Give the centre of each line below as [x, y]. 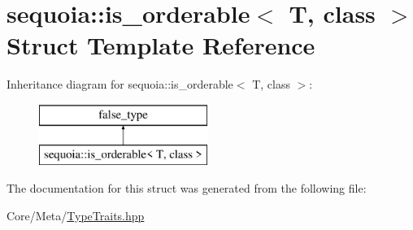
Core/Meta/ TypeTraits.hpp [76, 215]
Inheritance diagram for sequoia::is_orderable [120, 84]
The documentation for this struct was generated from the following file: [187, 188]
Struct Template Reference [161, 45]
